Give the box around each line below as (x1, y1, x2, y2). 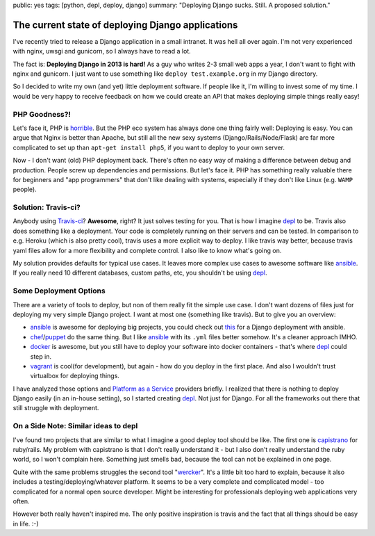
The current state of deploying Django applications (12, 19, 238, 31)
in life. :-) (12, 519, 39, 528)
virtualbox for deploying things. (30, 372, 119, 380)
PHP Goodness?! (12, 109, 71, 119)
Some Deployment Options (12, 286, 106, 295)
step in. (30, 352, 52, 361)
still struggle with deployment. (12, 404, 99, 412)
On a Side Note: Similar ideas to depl (12, 421, 138, 431)
